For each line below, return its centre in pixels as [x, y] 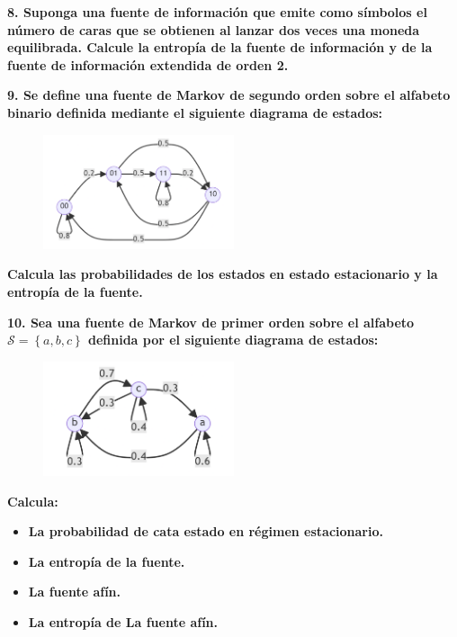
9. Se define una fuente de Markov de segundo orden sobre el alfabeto [229, 95]
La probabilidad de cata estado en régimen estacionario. [206, 531]
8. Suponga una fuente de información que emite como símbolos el [217, 12]
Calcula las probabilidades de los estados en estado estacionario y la [223, 274]
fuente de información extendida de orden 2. [148, 64]
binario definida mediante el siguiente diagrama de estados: [195, 112]
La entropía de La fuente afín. [123, 621]
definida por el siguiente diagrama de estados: [233, 340]
